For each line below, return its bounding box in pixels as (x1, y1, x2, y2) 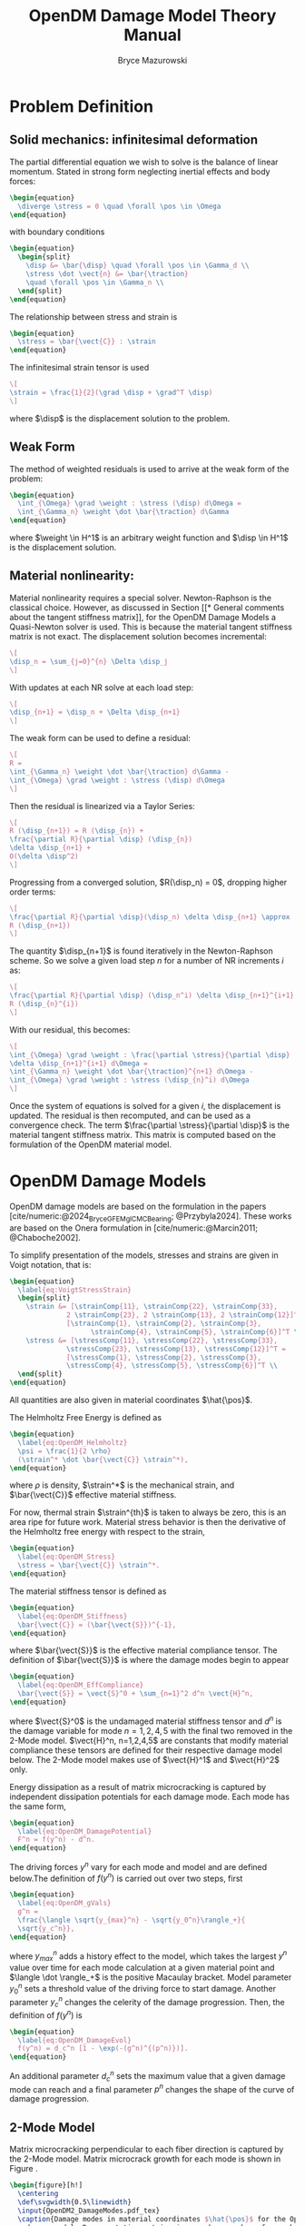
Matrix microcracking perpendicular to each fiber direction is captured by (9, 2144, 284, 2155)
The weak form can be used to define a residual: (9, 733, 191, 744)
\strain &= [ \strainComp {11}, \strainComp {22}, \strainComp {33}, (25, 1302, 279, 1311)
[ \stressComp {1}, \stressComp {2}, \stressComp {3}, (66, 1352, 261, 1362)
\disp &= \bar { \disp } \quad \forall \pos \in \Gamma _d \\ (25, 261, 250, 271)
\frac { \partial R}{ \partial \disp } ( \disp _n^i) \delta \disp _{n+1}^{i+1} (9, 991, 295, 1000)
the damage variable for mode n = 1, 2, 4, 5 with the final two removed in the (9, 1725, 293, 1736)
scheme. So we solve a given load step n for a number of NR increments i (9, 955, 284, 966)
